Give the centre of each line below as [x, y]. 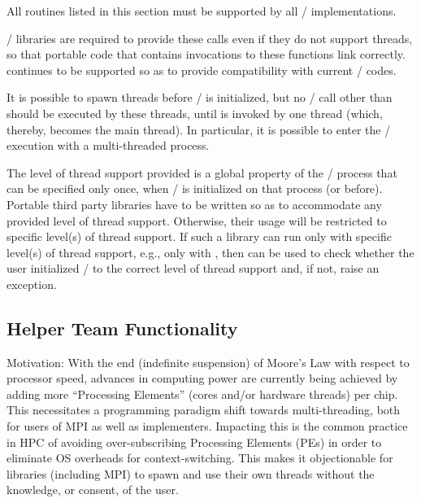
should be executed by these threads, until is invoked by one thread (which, [195, 113]
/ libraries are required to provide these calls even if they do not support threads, [210, 38]
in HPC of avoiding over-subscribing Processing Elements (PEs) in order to [194, 442]
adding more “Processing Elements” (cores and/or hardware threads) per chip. [202, 394]
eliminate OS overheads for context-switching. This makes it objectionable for [200, 458]
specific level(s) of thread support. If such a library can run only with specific [199, 236]
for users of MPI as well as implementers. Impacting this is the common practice [207, 426]
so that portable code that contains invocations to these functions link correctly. [206, 54]
